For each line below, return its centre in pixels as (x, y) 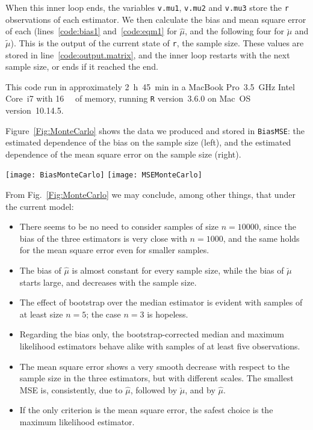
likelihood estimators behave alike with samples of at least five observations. (160, 346)
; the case (104, 314)
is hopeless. (168, 314)
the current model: (40, 206)
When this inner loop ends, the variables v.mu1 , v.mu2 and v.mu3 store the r (147, 7)
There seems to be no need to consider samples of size (119, 226)
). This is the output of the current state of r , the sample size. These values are (157, 42)
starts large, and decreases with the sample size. (108, 282)
